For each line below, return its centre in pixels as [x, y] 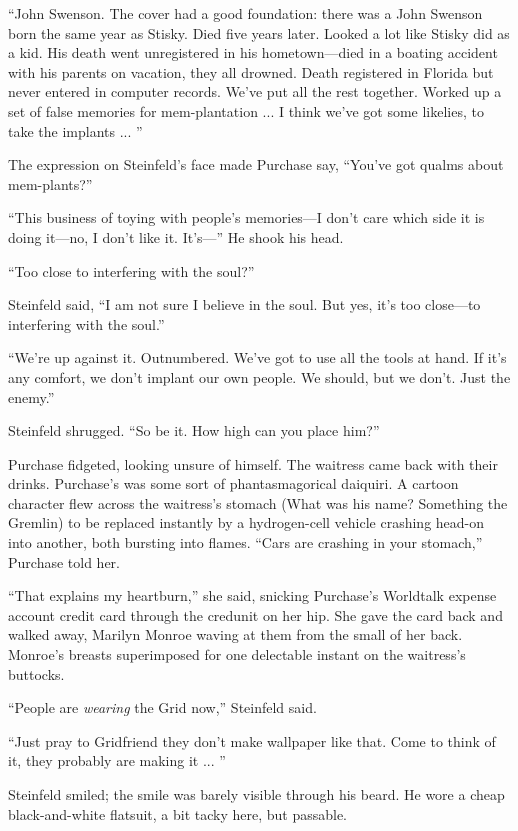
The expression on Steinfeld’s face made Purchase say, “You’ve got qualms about [256, 164]
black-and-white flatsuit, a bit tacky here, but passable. [178, 813]
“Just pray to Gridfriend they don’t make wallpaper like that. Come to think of [252, 740]
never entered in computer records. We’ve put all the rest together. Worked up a [255, 91]
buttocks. [36, 673]
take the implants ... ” [75, 130]
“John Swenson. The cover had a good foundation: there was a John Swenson [245, 13]
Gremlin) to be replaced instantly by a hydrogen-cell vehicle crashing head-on [246, 522]
